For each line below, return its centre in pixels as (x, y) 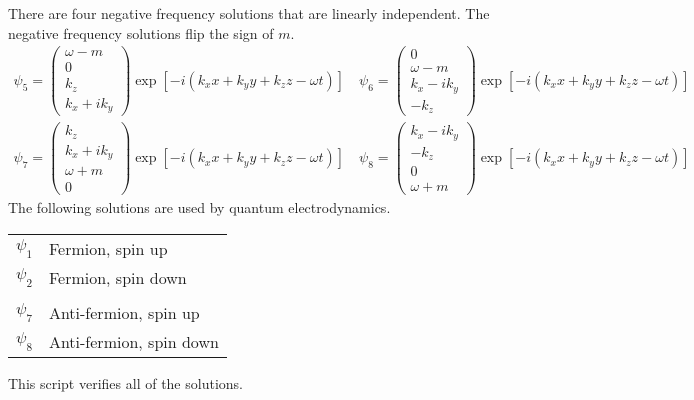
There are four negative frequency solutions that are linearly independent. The (249, 13)
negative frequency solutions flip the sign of (141, 32)
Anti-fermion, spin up (124, 313)
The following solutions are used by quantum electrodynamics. (199, 207)
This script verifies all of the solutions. (125, 383)
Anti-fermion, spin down (133, 342)
